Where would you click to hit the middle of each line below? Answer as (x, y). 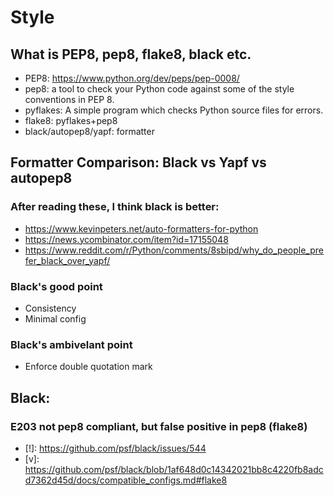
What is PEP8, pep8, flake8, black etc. (131, 54)
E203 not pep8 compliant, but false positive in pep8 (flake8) (159, 426)
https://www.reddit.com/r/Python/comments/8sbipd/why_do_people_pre (174, 250)
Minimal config (55, 318)
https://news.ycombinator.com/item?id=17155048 (126, 239)
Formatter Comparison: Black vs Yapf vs (138, 162)
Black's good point (56, 286)
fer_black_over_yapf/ (67, 260)
